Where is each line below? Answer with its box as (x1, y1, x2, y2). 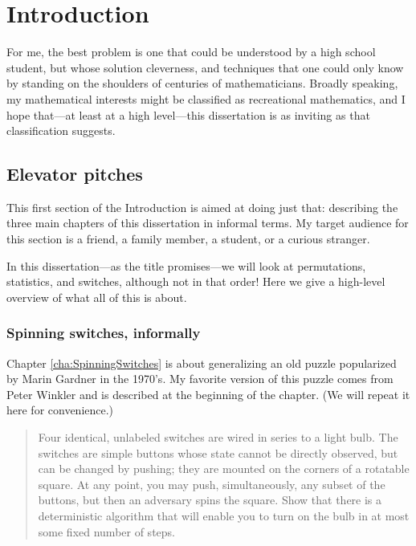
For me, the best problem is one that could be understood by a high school (6, 43, 376, 60)
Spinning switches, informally (6, 323, 201, 343)
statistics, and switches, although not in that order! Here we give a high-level (6, 273, 385, 290)
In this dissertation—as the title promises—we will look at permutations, (6, 257, 366, 274)
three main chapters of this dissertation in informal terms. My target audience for (6, 214, 409, 231)
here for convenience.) (6, 401, 114, 418)
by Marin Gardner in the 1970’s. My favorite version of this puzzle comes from (6, 370, 394, 387)
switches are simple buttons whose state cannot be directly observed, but (38, 444, 398, 461)
